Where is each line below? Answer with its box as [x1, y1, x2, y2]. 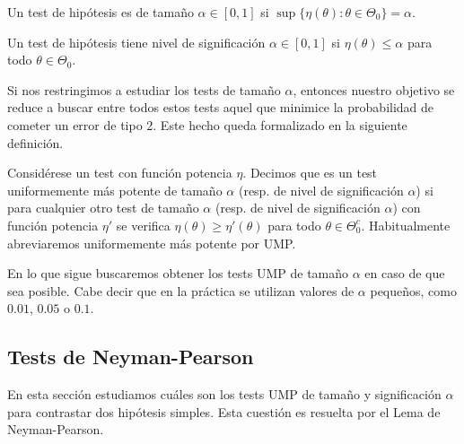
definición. [7, 133, 64, 152]
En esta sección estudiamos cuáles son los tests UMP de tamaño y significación [7, 385, 442, 404]
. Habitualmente [361, 215, 451, 234]
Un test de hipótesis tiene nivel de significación [7, 32, 266, 51]
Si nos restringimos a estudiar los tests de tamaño [7, 80, 281, 99]
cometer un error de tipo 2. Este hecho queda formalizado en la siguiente [7, 115, 407, 134]
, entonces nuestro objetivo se [293, 80, 455, 99]
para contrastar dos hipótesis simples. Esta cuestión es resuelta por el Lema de [7, 402, 441, 421]
